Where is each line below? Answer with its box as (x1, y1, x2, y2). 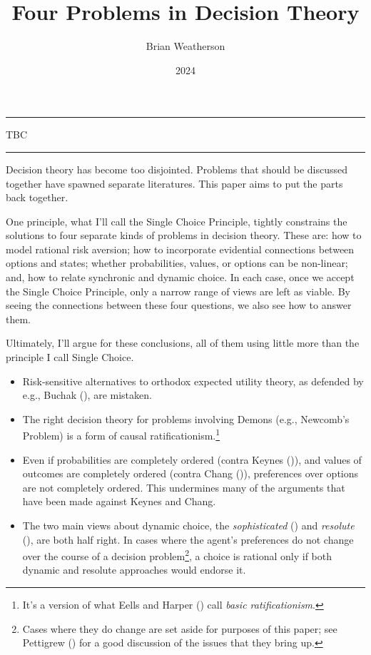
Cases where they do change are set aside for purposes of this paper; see (22, 621, 337, 636)
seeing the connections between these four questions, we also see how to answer (6, 298, 352, 313)
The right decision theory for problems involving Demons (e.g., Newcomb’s (22, 411, 350, 426)
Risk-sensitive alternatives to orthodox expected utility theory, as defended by (22, 373, 364, 388)
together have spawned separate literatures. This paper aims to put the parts (6, 176, 343, 191)
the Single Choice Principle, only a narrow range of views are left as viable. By (6, 283, 350, 298)
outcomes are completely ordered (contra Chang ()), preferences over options (22, 466, 359, 481)
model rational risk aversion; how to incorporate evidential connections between (6, 241, 355, 256)
